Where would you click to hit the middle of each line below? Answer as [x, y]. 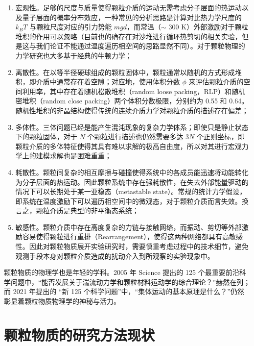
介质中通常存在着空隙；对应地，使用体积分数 [108, 82]
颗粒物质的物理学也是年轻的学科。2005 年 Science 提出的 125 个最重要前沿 [122, 272]
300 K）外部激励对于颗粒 [208, 27]
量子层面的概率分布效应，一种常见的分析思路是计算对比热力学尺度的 [132, 17]
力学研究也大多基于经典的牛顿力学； [74, 55]
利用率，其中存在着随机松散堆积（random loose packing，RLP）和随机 [134, 91]
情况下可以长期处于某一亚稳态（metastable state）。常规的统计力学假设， [131, 191]
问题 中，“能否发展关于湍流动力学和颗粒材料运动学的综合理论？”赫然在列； [130, 282]
